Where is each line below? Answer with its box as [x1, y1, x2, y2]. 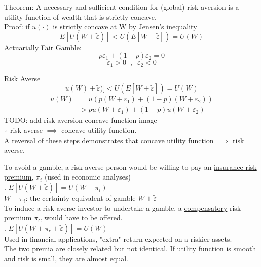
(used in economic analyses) [44, 171, 131, 182]
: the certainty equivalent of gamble [25, 193, 136, 203]
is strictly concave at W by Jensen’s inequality [53, 21, 197, 32]
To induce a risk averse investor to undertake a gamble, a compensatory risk [4, 202, 241, 213]
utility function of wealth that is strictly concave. [4, 11, 157, 22]
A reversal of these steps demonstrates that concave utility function [4, 135, 214, 145]
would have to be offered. [44, 212, 123, 223]
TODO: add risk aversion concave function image [4, 115, 157, 125]
